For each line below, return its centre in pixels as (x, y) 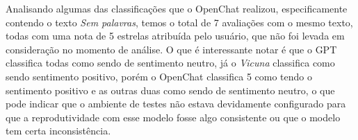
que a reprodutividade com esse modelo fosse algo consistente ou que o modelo (173, 117)
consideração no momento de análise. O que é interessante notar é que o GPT (171, 49)
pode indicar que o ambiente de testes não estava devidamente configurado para (176, 104)
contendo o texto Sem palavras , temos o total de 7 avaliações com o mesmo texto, (179, 22)
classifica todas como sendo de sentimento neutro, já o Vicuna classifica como (170, 63)
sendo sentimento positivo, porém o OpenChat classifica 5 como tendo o (159, 76)
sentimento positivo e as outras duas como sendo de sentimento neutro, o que (170, 90)
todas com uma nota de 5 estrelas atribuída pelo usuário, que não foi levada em (175, 36)
